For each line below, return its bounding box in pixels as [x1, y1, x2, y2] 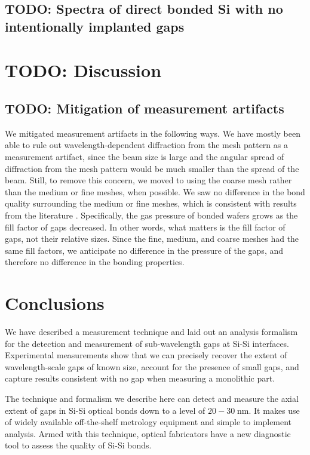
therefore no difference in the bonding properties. [5, 256, 185, 268]
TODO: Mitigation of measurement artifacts [5, 99, 284, 117]
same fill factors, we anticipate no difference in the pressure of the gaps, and [5, 244, 284, 256]
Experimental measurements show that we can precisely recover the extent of [5, 349, 287, 361]
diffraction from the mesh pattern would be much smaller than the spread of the [5, 162, 299, 174]
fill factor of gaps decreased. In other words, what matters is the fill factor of [5, 220, 286, 233]
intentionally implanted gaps [5, 17, 185, 35]
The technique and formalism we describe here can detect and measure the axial [5, 392, 299, 404]
